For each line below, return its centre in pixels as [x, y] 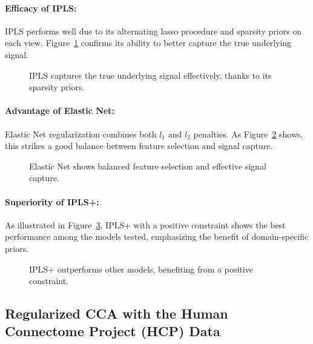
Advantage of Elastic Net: [60, 111]
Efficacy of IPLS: [41, 8]
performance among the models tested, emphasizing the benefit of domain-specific [157, 236]
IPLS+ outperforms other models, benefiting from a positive [141, 269]
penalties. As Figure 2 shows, [248, 134]
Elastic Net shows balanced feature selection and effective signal [148, 166]
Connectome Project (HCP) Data [113, 331]
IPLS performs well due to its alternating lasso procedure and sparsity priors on [153, 31]
